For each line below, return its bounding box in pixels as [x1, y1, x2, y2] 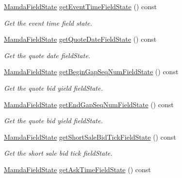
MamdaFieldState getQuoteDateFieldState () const [4, 34, 157, 44]
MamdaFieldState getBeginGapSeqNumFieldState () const [4, 66, 179, 77]
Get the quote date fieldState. [4, 50, 90, 60]
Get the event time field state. [4, 17, 92, 28]
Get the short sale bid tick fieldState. [4, 148, 113, 158]
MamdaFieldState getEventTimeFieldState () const [4, 1, 157, 11]
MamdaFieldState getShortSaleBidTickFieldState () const [4, 131, 176, 142]
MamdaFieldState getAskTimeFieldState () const [4, 164, 151, 174]
